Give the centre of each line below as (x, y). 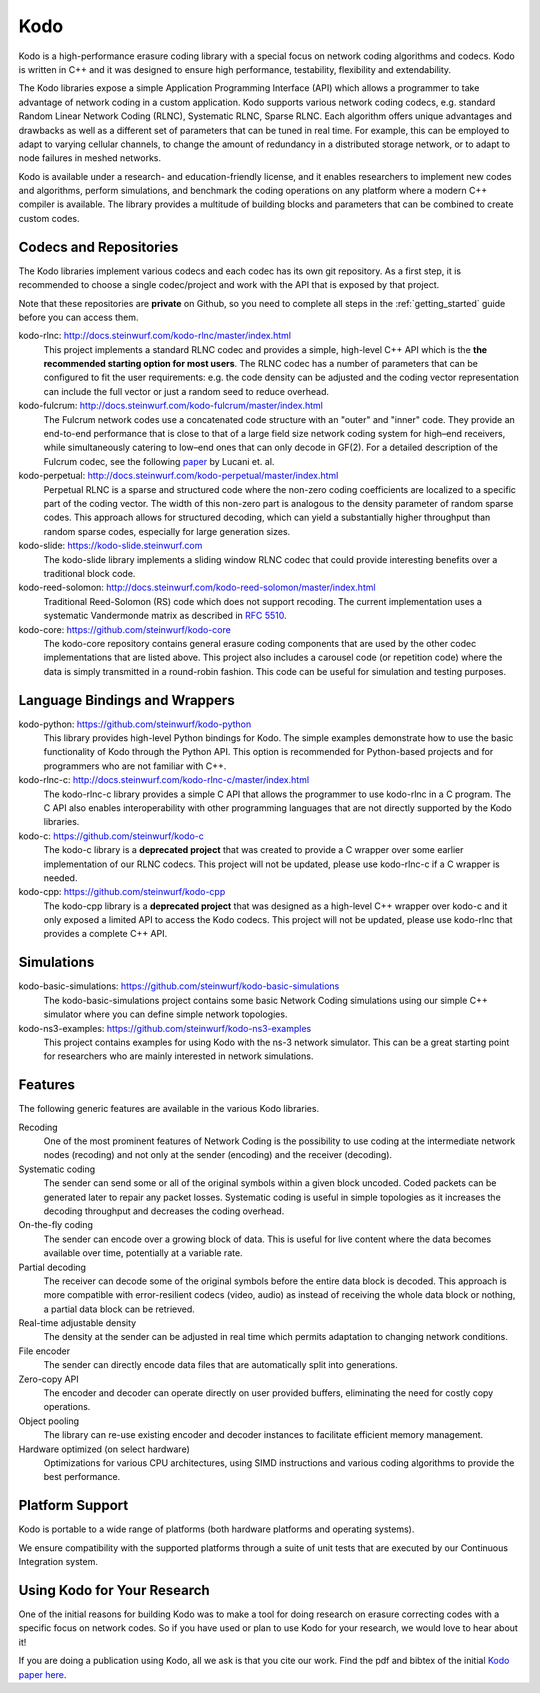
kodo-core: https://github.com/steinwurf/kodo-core (125, 629)
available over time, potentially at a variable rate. (143, 1253)
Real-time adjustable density (77, 1323)
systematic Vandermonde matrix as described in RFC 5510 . (165, 616)
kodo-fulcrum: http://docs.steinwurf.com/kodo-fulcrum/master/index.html (171, 406)
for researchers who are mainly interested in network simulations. (178, 1056)
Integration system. (58, 1562)
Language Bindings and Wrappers (126, 700)
